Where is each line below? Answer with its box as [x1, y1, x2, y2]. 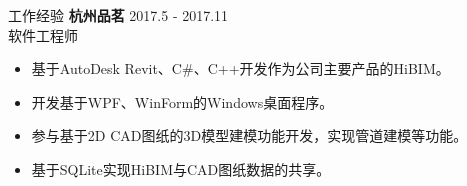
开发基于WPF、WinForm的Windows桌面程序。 [31, 91, 334, 112]
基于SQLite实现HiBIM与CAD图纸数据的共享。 [31, 158, 331, 179]
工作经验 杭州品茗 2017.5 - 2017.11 [8, 5, 229, 25]
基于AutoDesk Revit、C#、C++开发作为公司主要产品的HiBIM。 [31, 58, 450, 79]
